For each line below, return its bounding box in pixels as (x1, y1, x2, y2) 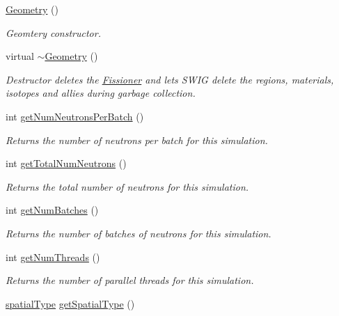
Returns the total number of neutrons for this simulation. (6, 179, 249, 193)
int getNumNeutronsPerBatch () (6, 109, 144, 123)
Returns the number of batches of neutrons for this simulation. (6, 226, 271, 240)
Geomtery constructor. (6, 25, 101, 40)
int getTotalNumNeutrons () (6, 156, 127, 171)
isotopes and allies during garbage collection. (6, 86, 196, 100)
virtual (6, 49, 34, 63)
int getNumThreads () (6, 249, 100, 264)
